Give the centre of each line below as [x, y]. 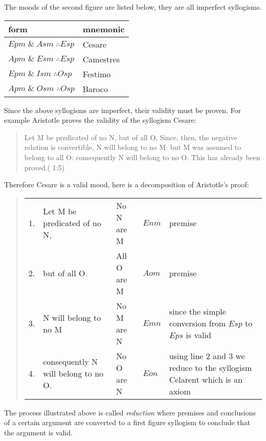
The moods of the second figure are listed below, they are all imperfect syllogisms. [133, 7]
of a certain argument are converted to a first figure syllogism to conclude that [127, 422]
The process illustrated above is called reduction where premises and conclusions [130, 412]
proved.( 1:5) [45, 167]
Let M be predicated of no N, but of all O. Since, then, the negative [131, 137]
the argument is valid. [38, 432]
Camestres [101, 59]
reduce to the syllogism [210, 367]
